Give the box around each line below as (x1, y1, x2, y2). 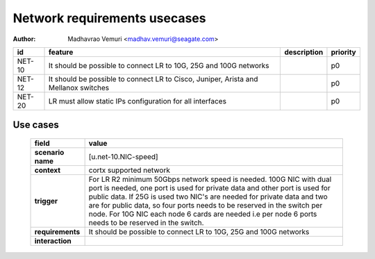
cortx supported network (88, 165, 170, 175)
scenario (34, 147, 65, 157)
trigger (34, 196, 58, 206)
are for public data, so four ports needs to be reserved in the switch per (88, 200, 323, 210)
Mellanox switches (48, 83, 110, 92)
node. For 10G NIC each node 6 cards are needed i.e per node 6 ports (88, 209, 317, 219)
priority (331, 47, 357, 57)
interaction (34, 236, 72, 246)
